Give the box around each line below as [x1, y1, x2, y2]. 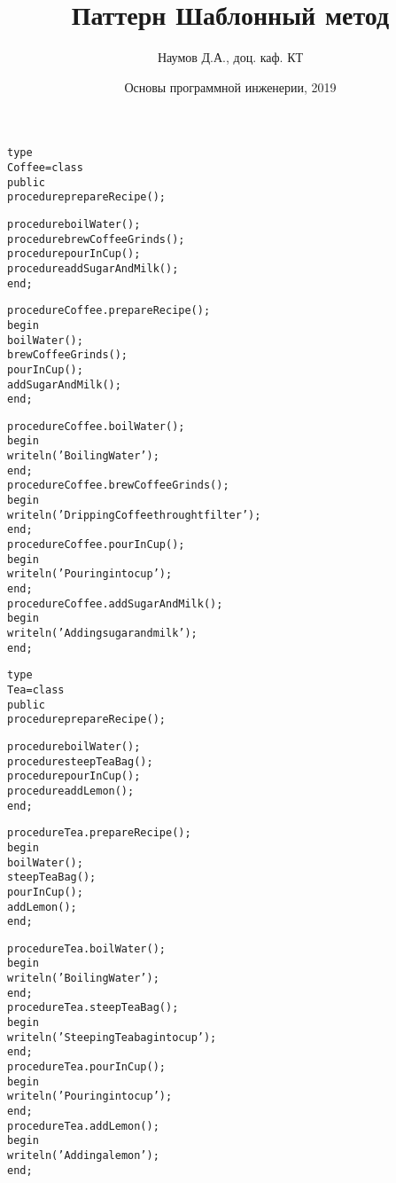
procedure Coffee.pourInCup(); [7, 538, 185, 552]
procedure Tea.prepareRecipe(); [7, 827, 191, 840]
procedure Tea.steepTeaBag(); [7, 1001, 179, 1015]
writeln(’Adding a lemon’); [7, 1149, 159, 1162]
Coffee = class [7, 161, 83, 174]
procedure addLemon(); [7, 784, 135, 797]
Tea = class [7, 683, 65, 696]
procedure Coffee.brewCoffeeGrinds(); [7, 479, 229, 492]
